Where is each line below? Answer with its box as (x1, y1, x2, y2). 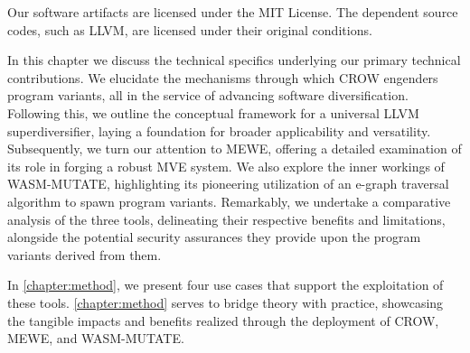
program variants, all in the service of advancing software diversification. (7, 86, 409, 105)
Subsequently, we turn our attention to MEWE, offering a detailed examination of (7, 139, 462, 158)
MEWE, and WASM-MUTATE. (7, 329, 184, 348)
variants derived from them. (7, 245, 162, 264)
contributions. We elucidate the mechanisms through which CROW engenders (7, 68, 438, 87)
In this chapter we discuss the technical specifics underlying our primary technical (7, 51, 461, 70)
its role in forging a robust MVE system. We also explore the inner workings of (7, 156, 445, 175)
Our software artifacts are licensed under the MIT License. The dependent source (7, 3, 458, 21)
